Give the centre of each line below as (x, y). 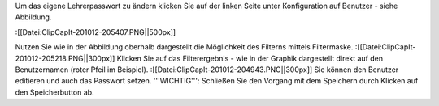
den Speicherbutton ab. (54, 92)
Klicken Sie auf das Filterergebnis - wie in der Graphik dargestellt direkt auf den (250, 58)
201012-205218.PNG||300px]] (65, 58)
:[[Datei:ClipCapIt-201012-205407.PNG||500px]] (96, 32)
